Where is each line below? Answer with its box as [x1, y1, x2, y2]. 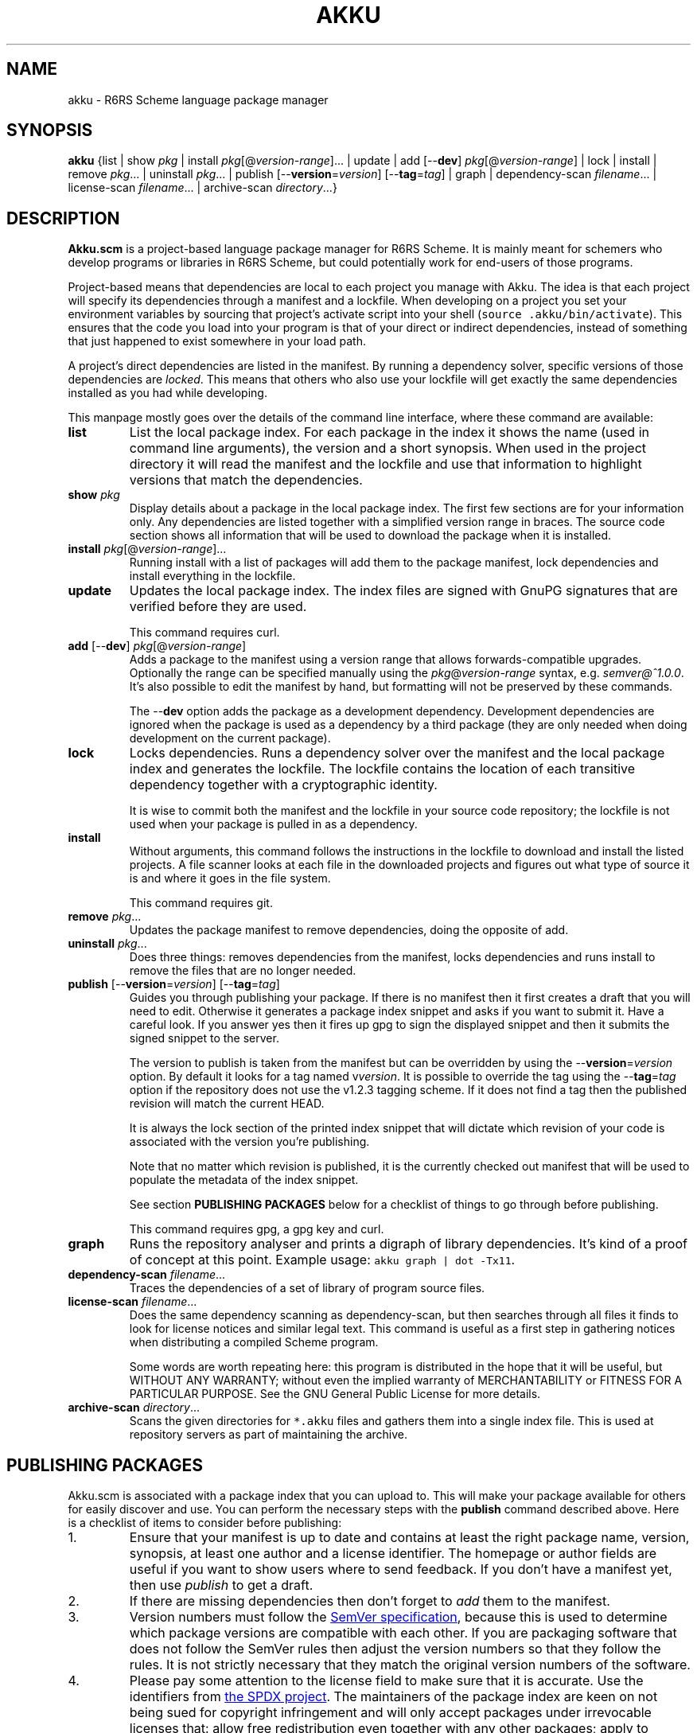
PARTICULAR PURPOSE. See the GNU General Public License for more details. [129, 1387, 541, 1401]
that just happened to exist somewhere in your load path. [68, 334, 366, 349]
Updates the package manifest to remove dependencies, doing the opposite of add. [129, 923, 569, 937]
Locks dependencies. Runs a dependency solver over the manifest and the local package [129, 745, 665, 761]
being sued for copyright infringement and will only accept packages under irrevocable [129, 1704, 652, 1721]
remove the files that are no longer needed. [129, 964, 356, 978]
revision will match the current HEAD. [129, 1096, 325, 1111]
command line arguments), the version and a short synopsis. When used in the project [129, 440, 647, 457]
